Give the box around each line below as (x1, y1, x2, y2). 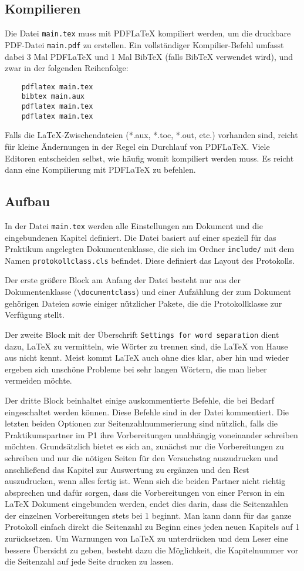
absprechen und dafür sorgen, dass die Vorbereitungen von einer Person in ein (5, 486, 285, 498)
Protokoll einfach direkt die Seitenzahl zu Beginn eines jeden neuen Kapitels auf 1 (5, 520, 300, 533)
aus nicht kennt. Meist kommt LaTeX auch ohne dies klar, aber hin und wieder (5, 351, 289, 364)
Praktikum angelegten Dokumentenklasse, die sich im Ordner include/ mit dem (5, 243, 295, 255)
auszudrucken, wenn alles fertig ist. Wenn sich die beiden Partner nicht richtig (5, 475, 286, 487)
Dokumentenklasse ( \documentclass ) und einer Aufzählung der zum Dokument (5, 285, 292, 298)
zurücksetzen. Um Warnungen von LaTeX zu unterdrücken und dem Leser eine (5, 532, 288, 545)
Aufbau (5, 192, 50, 210)
